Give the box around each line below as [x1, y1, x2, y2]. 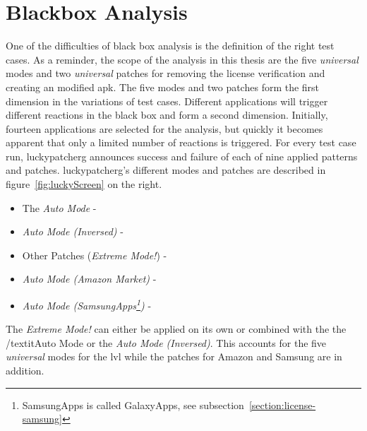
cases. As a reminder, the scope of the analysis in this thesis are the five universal [6, 52, 359, 66]
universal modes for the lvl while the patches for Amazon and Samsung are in [6, 349, 342, 364]
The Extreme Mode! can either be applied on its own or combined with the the [6, 321, 347, 336]
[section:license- [248, 397, 316, 412]
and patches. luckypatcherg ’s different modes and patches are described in [6, 163, 326, 177]
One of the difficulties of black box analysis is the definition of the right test [6, 38, 335, 53]
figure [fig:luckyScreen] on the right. [6, 177, 162, 191]
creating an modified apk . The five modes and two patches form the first [6, 79, 320, 94]
